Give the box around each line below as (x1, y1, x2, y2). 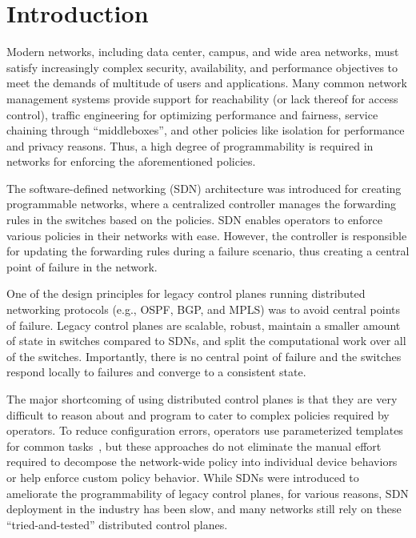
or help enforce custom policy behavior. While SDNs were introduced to (6, 468, 359, 485)
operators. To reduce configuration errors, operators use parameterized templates (6, 422, 403, 439)
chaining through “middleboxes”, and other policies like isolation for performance (6, 122, 405, 139)
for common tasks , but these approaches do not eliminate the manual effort (6, 437, 382, 454)
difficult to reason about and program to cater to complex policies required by (6, 406, 390, 423)
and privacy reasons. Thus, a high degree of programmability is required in (6, 137, 374, 154)
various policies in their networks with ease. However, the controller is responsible (6, 227, 407, 243)
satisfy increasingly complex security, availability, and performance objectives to (6, 58, 398, 75)
